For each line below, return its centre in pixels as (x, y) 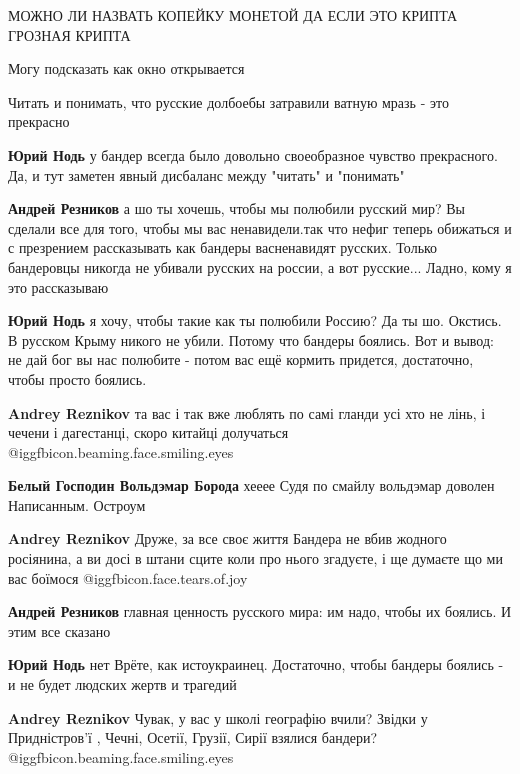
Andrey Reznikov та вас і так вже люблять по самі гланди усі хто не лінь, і (247, 412)
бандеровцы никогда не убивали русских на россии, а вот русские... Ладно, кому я (260, 266)
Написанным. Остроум (77, 504)
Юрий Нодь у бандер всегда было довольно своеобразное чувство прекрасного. (253, 154)
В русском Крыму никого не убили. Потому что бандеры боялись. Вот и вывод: (251, 339)
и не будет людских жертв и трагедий (122, 684)
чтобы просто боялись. (77, 378)
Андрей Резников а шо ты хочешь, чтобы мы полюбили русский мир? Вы (237, 208)
